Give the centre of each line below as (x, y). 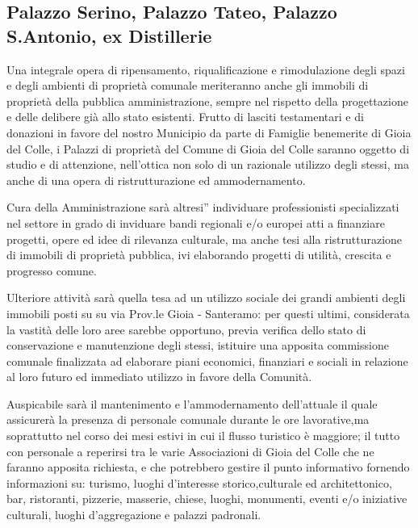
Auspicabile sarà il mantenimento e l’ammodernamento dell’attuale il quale (192, 403)
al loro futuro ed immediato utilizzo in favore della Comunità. (159, 377)
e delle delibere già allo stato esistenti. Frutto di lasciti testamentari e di (185, 117)
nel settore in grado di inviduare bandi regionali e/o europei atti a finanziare (196, 222)
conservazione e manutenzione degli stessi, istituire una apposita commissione (198, 345)
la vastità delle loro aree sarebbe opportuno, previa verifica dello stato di (186, 329)
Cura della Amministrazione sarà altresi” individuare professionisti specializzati (203, 207)
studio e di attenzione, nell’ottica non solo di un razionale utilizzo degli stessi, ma (208, 164)
